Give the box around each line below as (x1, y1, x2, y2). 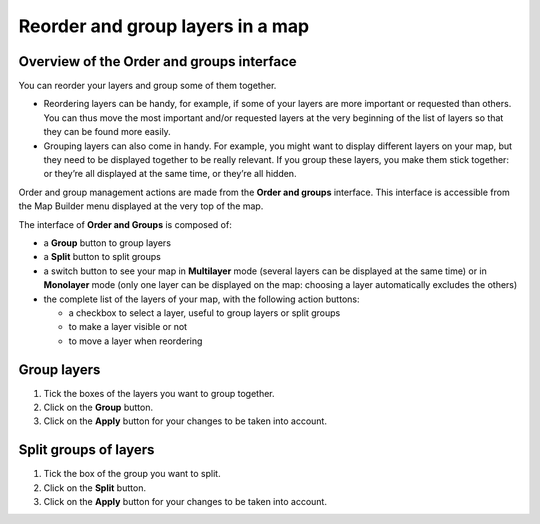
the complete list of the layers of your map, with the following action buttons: (43, 293, 360, 305)
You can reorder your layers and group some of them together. (18, 80, 277, 92)
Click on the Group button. (43, 401, 154, 413)
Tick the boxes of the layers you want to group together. (43, 387, 275, 399)
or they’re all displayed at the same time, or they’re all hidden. (43, 168, 297, 180)
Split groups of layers (18, 441, 155, 459)
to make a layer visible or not (68, 321, 188, 333)
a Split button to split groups (43, 251, 162, 263)
